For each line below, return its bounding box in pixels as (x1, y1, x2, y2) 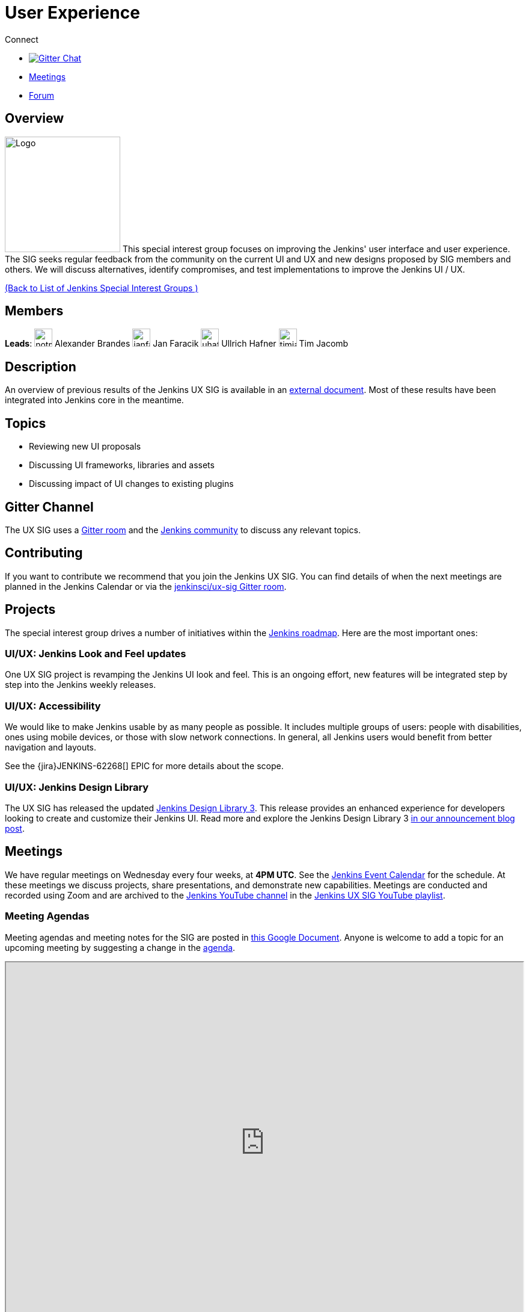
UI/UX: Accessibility (5, 699, 101, 712)
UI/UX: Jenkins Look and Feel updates (5, 648, 186, 660)
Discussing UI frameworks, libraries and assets (29, 460, 215, 471)
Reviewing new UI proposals (29, 441, 141, 452)
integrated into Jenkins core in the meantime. (5, 395, 184, 406)
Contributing (5, 545, 83, 561)
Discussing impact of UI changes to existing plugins (29, 478, 234, 489)
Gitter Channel (5, 499, 94, 515)
